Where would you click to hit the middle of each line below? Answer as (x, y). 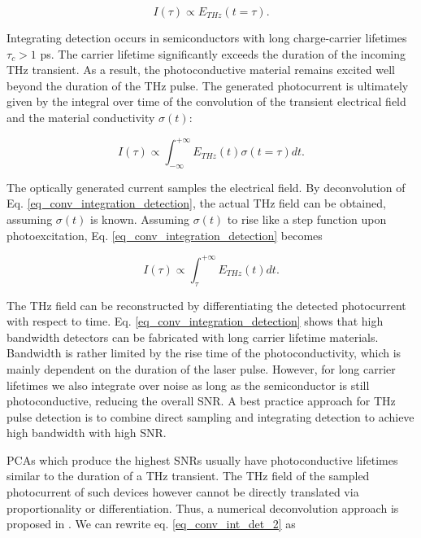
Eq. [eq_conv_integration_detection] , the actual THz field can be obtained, (196, 203)
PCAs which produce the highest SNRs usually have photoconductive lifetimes (202, 459)
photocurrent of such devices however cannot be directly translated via (183, 492)
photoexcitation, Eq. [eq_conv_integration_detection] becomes (165, 235)
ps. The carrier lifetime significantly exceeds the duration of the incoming (223, 53)
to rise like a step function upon (307, 219)
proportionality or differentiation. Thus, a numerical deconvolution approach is (203, 507)
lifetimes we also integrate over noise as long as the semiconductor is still (188, 385)
